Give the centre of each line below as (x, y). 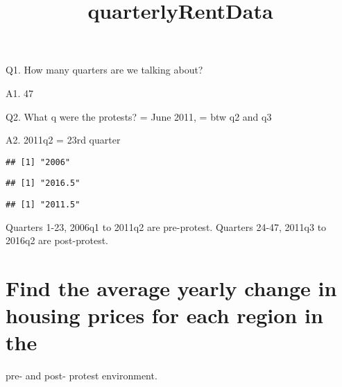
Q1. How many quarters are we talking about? (104, 70)
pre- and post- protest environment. (82, 376)
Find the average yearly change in (171, 288)
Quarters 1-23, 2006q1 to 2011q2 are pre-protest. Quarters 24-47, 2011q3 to (166, 226)
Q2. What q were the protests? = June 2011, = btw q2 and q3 (139, 116)
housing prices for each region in (164, 315)
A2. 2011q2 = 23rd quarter (63, 140)
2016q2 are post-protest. (57, 240)
